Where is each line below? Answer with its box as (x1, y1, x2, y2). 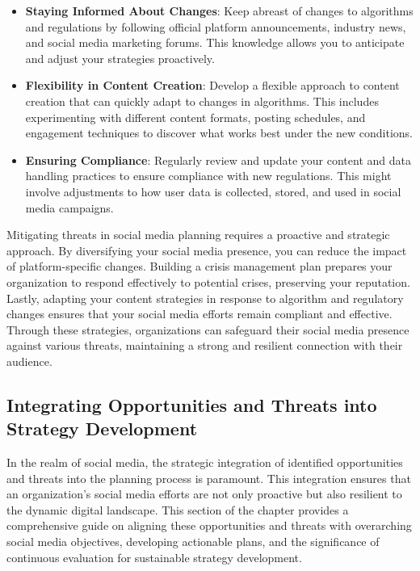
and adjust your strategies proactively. (25, 49, 215, 66)
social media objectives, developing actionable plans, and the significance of (6, 533, 380, 550)
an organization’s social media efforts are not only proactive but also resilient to (6, 485, 402, 502)
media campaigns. (25, 199, 114, 216)
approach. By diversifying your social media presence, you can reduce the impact (6, 241, 407, 258)
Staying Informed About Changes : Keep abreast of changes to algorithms (25, 2, 414, 19)
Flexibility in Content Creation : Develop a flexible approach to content (25, 77, 400, 94)
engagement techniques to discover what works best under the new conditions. (25, 124, 413, 141)
